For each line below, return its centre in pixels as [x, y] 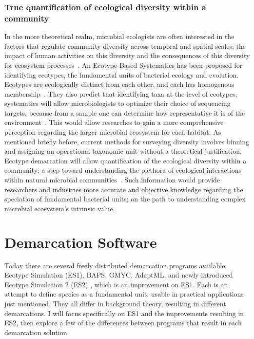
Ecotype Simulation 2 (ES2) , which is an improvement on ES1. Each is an [116, 284]
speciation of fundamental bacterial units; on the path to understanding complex [125, 199]
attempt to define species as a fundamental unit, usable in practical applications [124, 294]
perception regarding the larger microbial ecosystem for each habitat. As [113, 132]
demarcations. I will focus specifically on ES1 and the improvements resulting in [124, 313]
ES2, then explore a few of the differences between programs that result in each [123, 323]
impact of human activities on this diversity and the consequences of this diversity [127, 55]
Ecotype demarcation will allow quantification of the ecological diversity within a [126, 160]
